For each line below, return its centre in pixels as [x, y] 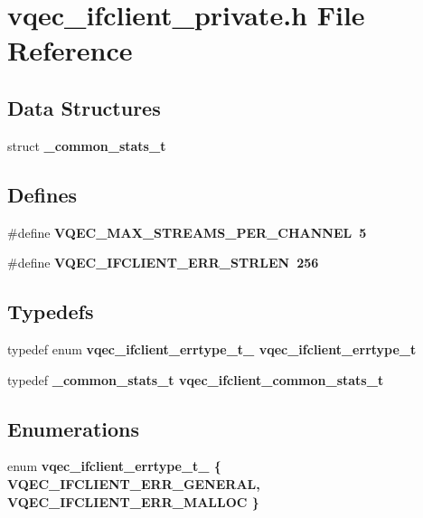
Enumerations [74, 428]
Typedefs [51, 311]
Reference [70, 50]
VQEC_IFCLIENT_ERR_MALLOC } [133, 501]
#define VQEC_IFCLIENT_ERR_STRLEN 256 [163, 263]
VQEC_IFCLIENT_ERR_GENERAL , [134, 483]
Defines [42, 194]
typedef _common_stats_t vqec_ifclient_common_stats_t [196, 379]
